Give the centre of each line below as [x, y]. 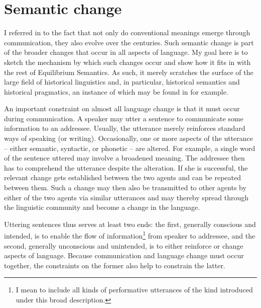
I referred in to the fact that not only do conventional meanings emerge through [127, 32]
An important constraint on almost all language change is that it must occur [122, 108]
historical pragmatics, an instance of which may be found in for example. [116, 91]
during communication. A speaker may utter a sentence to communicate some [124, 118]
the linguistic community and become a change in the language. [102, 207]
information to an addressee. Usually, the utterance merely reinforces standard [125, 128]
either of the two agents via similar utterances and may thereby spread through [126, 197]
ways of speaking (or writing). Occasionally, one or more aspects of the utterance [129, 138]
